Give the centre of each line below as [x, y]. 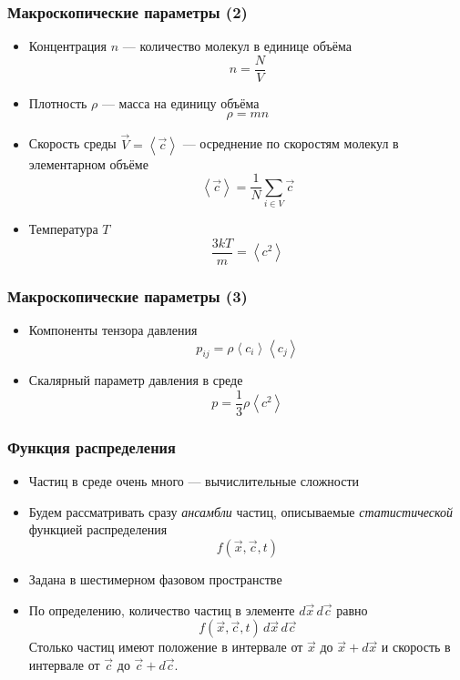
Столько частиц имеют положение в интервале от [166, 647]
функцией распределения [98, 529]
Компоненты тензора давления [113, 329]
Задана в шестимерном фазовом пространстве [155, 579]
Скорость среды [72, 143]
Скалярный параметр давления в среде [136, 380]
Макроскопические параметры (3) [128, 295]
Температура [63, 229]
